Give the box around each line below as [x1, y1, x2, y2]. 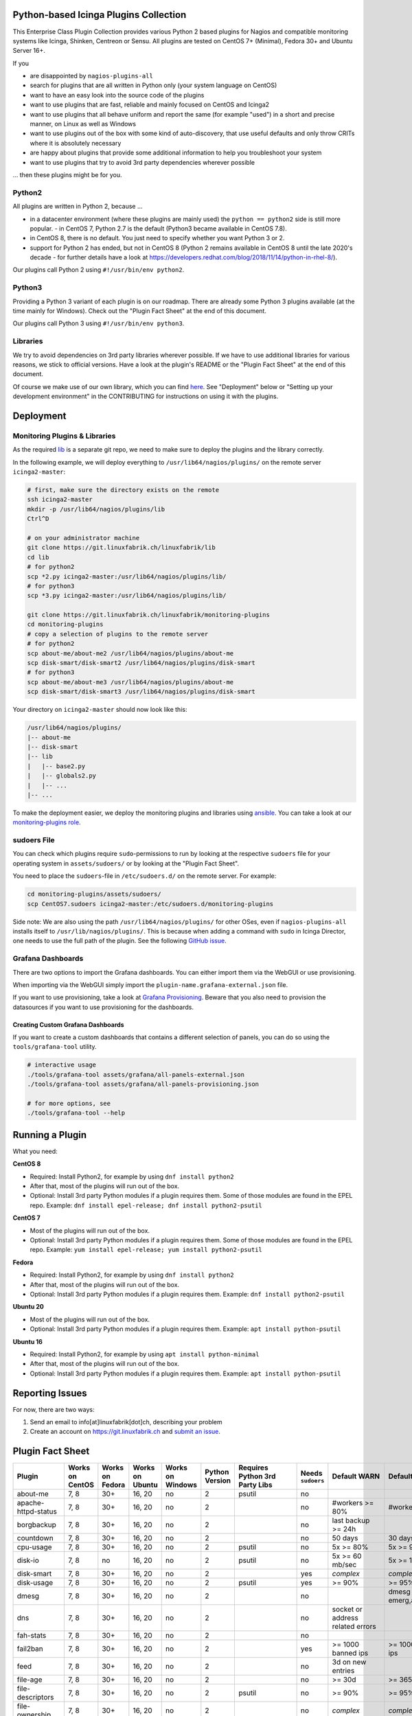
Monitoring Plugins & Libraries [12, 431, 116, 441]
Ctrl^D [27, 515, 49, 523]
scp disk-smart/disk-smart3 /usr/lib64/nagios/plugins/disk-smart [27, 688, 255, 696]
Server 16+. [12, 47, 46, 55]
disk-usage [16, 1578, 54, 1588]
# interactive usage [27, 1061, 96, 1069]
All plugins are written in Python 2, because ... [12, 202, 144, 211]
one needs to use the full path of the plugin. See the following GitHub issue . [12, 937, 227, 945]
